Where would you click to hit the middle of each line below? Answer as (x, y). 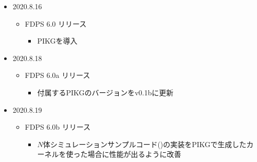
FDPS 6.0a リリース (58, 75)
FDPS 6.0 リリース (56, 23)
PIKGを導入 (57, 41)
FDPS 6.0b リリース (58, 127)
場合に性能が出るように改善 (134, 154)
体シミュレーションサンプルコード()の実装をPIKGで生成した (145, 144)
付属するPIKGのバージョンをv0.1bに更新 (105, 92)
